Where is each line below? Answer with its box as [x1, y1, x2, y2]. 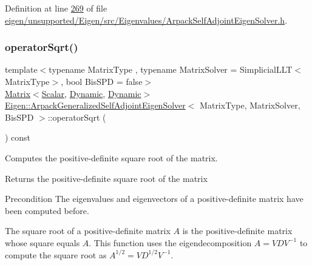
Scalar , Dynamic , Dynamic [41, 87, 141, 99]
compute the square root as [5, 248, 107, 261]
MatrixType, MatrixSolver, [200, 99, 300, 112]
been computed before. [5, 204, 89, 216]
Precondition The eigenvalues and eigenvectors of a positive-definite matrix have [5, 192, 304, 205]
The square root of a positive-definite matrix [5, 224, 171, 237]
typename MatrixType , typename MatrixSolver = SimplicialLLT [49, 63, 293, 76]
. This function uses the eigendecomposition [89, 236, 252, 249]
